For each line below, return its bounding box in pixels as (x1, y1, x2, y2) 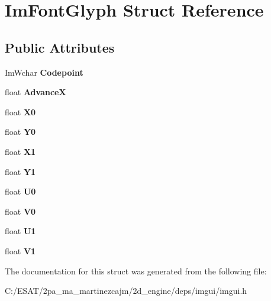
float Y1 (5, 165, 36, 177)
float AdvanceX (5, 86, 66, 98)
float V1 (5, 244, 36, 257)
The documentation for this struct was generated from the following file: (5, 264, 267, 277)
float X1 (5, 145, 36, 157)
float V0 (5, 205, 36, 217)
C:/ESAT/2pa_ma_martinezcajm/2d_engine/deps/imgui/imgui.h (5, 284, 247, 297)
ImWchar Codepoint (5, 66, 83, 78)
